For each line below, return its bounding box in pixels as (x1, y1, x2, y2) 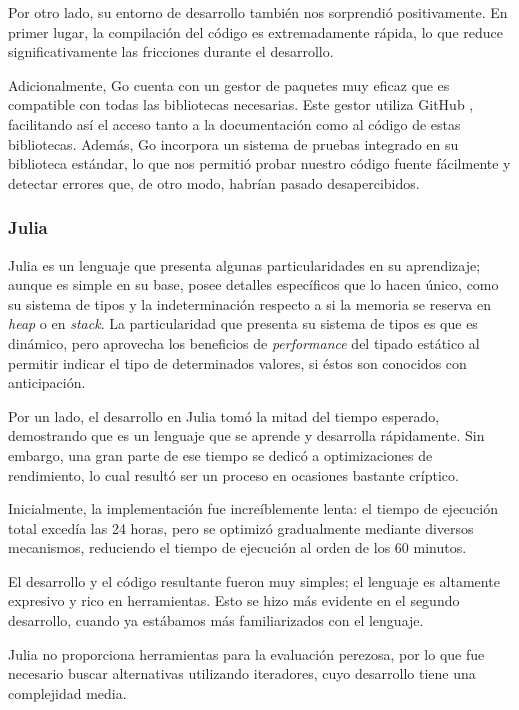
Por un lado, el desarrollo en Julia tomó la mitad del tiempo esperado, (8, 405, 440, 426)
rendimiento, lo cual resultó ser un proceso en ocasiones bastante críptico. (8, 464, 459, 485)
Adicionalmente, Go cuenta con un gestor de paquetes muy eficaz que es (8, 74, 450, 95)
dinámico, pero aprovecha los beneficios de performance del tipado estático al (8, 332, 480, 353)
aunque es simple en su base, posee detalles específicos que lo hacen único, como (8, 274, 499, 295)
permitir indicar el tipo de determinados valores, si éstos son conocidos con (8, 352, 467, 373)
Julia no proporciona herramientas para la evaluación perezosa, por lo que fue (8, 643, 485, 664)
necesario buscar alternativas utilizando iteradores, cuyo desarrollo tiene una (8, 663, 476, 684)
